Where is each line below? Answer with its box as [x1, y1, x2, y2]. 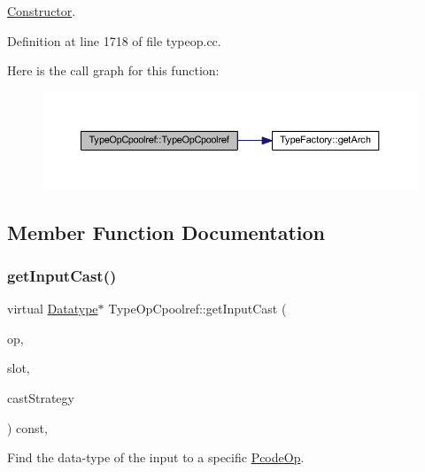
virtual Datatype [7, 299, 98, 318]
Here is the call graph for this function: [7, 61, 220, 80]
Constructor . [7, 2, 76, 19]
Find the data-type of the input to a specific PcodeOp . [7, 448, 305, 467]
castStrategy [7, 388, 74, 406]
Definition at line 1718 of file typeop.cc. [7, 31, 221, 50]
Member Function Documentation [7, 218, 326, 245]
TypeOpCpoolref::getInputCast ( [108, 299, 287, 318]
